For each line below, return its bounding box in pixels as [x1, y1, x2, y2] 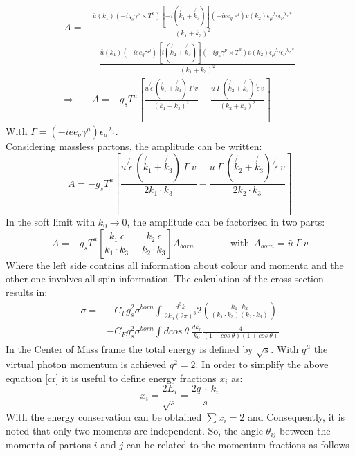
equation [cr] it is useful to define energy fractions [6, 370, 217, 385]
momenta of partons [6, 437, 91, 452]
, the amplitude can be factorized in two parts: [127, 215, 325, 229]
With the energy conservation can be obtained [6, 410, 202, 424]
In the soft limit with [6, 215, 95, 229]
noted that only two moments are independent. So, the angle [6, 423, 263, 437]
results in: [6, 284, 48, 299]
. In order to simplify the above [195, 357, 329, 372]
